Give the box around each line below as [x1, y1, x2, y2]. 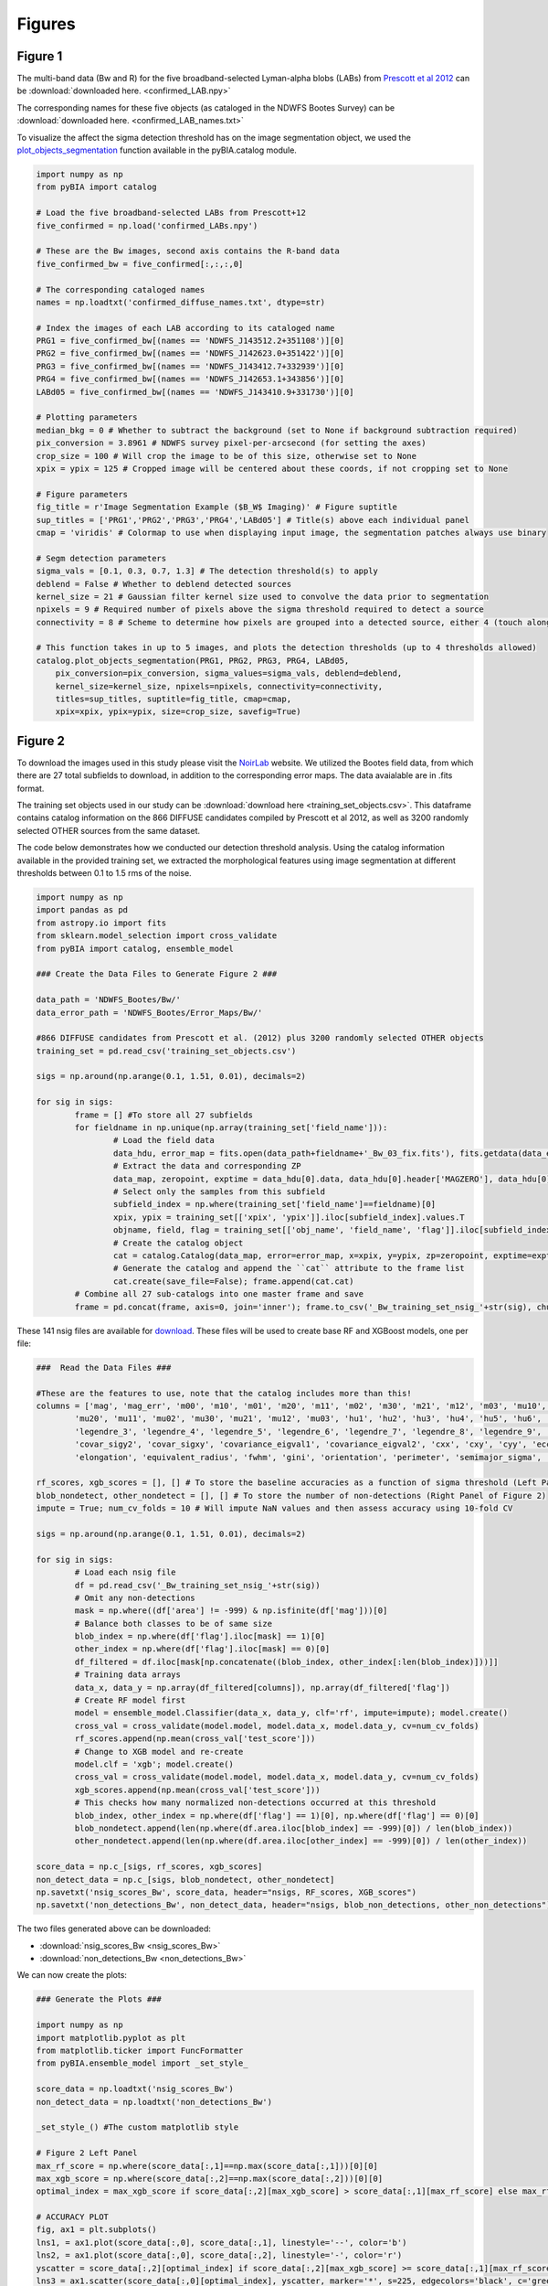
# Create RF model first [74, 1695, 186, 1705]
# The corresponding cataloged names [36, 284, 205, 294]
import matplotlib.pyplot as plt [36, 2033, 186, 2043]
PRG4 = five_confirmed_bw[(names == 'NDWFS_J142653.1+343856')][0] [36, 374, 345, 384]
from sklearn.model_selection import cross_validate [36, 931, 278, 941]
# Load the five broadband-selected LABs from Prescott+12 [36, 208, 306, 219]
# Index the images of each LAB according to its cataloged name [36, 323, 335, 333]
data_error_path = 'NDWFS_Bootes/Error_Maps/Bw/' [36, 1007, 263, 1018]
